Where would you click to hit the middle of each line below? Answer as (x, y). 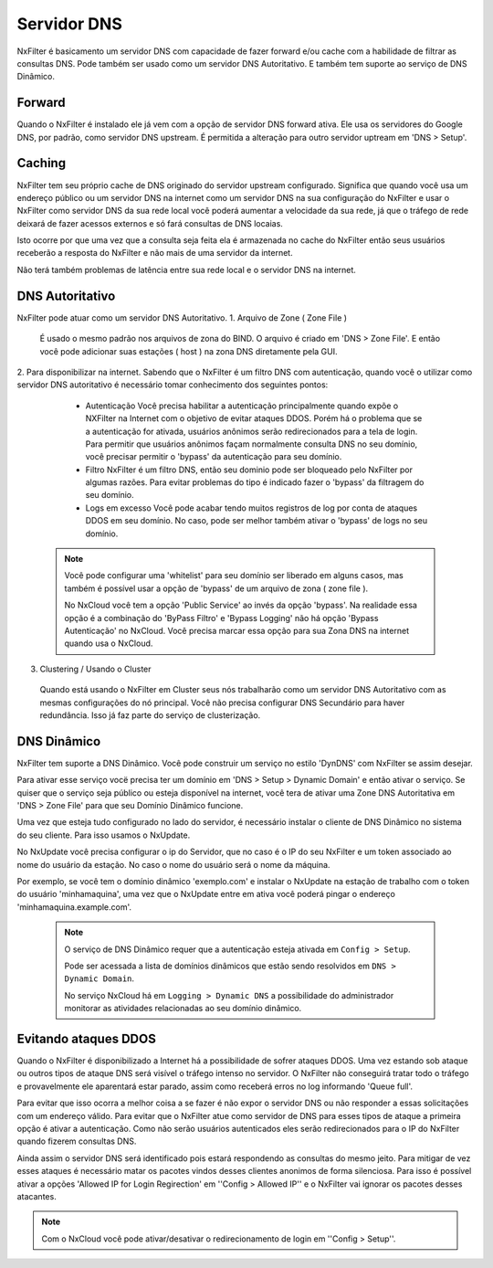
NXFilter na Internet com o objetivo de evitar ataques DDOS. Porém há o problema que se (254, 418)
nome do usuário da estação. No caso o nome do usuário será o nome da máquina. (173, 864)
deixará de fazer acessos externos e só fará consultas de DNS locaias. (150, 223)
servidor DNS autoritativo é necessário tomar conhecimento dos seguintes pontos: (173, 385)
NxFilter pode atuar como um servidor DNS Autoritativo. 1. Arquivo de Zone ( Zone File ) (182, 317)
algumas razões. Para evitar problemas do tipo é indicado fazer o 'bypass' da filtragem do (255, 482)
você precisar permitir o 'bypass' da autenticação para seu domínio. (214, 457)
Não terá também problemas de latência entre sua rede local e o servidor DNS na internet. (186, 269)
